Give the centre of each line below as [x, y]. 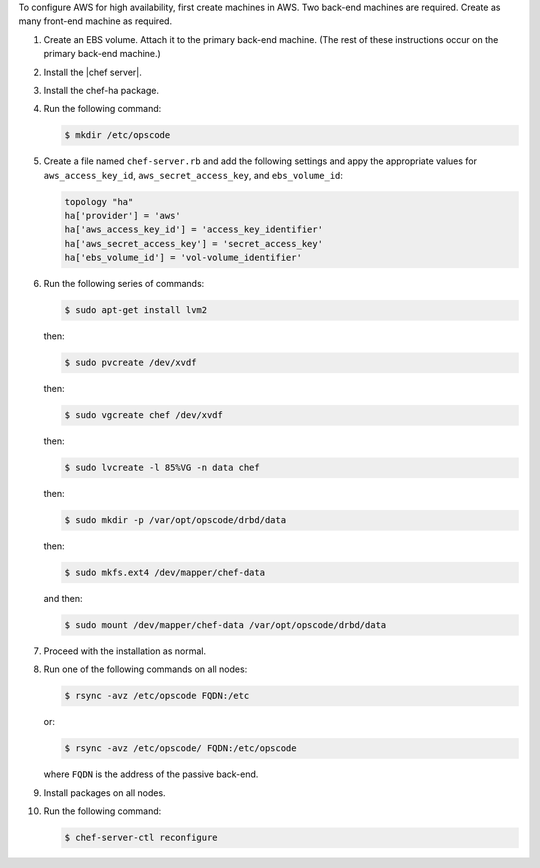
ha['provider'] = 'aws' [123, 216]
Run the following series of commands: [124, 284]
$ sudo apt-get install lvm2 [136, 310]
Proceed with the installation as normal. [125, 651]
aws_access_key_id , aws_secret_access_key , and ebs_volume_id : [193, 175]
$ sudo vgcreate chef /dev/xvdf [144, 415]
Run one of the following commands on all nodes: [145, 669]
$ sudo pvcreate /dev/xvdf [130, 363]
